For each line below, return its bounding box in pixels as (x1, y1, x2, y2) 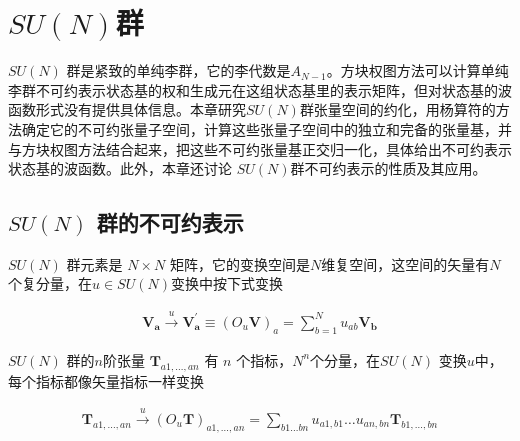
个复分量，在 (8, 273, 92, 294)
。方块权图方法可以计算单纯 (326, 60, 509, 81)
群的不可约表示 (96, 207, 244, 238)
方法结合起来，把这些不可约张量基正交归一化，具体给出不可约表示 (77, 138, 512, 159)
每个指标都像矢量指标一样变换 (8, 370, 204, 391)
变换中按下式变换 (170, 273, 283, 294)
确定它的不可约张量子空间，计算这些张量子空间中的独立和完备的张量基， (21, 118, 498, 139)
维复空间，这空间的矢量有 (321, 253, 490, 274)
